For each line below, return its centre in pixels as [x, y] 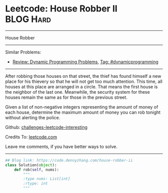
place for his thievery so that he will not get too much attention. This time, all [84, 81]
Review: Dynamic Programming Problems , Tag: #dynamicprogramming [85, 62]
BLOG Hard [28, 19]
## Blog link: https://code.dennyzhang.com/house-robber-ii [69, 160]
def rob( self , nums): [36, 170]
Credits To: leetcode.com [31, 137]
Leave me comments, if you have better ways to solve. [61, 146]
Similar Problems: [23, 52]
